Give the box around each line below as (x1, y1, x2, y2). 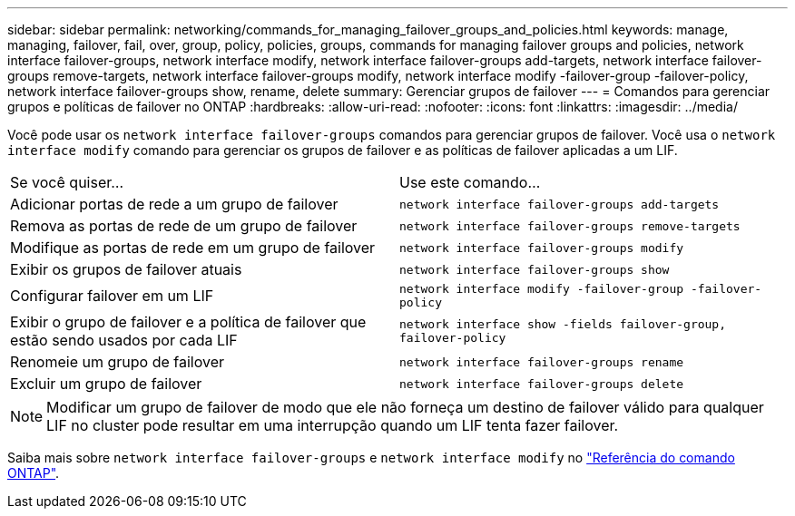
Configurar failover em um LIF (10, 287, 214, 305)
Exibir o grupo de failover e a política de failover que (10, 313, 367, 331)
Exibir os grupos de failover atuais (10, 260, 242, 278)
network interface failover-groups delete (399, 376, 684, 391)
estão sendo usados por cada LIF (10, 331, 238, 349)
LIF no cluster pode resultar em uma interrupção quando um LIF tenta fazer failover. (46, 416, 619, 434)
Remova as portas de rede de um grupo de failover (10, 217, 358, 235)
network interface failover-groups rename (399, 355, 684, 369)
